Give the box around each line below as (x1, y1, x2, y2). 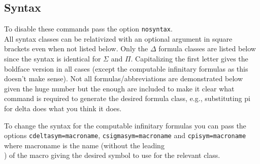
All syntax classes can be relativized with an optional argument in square (4, 33, 233, 44)
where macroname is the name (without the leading (4, 140, 165, 150)
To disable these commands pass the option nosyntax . (4, 23, 173, 34)
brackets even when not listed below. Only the (4, 43, 148, 54)
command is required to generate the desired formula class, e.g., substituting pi (4, 93, 250, 104)
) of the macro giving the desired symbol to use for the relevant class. (4, 150, 220, 160)
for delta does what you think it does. (4, 103, 122, 114)
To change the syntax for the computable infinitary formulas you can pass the (4, 120, 246, 130)
